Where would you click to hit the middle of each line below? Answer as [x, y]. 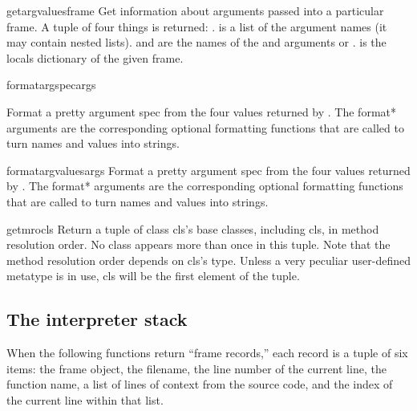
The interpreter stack [97, 319]
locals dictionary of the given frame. [95, 57]
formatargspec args [51, 85]
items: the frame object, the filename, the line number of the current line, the [196, 368]
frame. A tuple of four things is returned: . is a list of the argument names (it [197, 26]
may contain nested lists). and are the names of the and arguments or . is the [196, 42]
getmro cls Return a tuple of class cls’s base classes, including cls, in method [193, 228]
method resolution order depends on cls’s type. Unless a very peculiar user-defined [208, 260]
